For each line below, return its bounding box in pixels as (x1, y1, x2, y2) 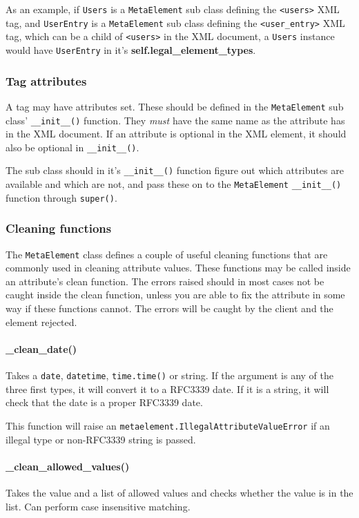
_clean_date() (6, 341, 77, 356)
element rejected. (6, 314, 77, 329)
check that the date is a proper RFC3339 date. (6, 395, 203, 410)
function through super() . (6, 190, 117, 204)
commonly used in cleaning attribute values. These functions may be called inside (6, 260, 351, 275)
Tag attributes (6, 72, 87, 89)
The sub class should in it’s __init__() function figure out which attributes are (6, 163, 344, 178)
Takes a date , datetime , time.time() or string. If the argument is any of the (6, 368, 333, 383)
